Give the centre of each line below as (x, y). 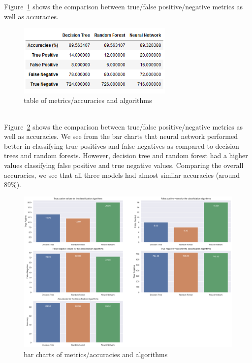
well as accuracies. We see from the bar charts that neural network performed (121, 136)
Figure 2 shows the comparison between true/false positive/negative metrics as (124, 126)
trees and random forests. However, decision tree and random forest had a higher (126, 155)
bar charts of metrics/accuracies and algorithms (96, 354)
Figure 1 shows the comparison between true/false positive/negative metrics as (124, 6)
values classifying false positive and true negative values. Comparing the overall (124, 165)
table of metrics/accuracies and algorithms (88, 100)
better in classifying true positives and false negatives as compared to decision (122, 146)
